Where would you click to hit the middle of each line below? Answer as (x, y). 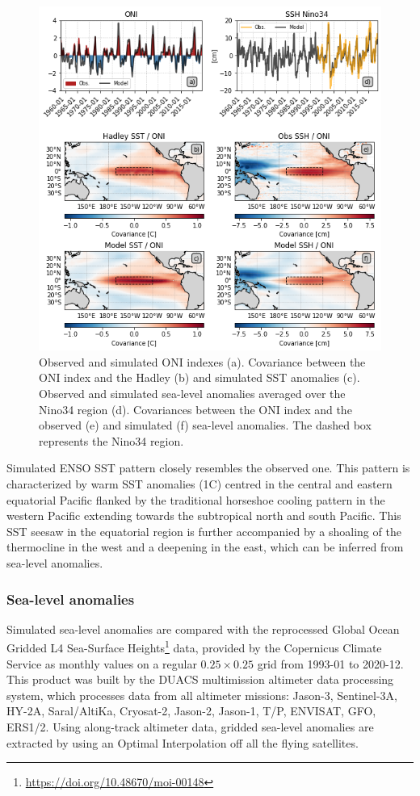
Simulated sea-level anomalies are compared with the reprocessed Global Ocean (203, 628)
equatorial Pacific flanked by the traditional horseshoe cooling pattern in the (196, 499)
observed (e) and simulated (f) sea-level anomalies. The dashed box (205, 425)
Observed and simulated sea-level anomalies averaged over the (192, 394)
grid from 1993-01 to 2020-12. (330, 663)
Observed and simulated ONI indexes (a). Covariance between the (202, 361)
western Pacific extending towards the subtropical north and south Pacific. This (204, 515)
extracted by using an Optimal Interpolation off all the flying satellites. (183, 742)
